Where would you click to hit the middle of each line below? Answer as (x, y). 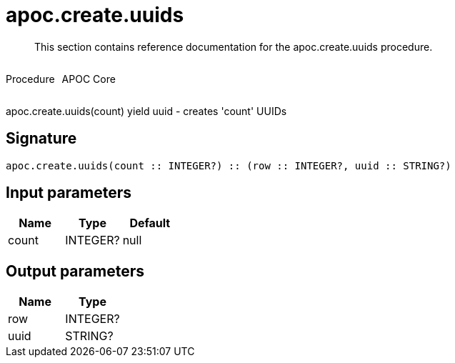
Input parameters (69, 193)
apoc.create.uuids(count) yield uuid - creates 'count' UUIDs (146, 111)
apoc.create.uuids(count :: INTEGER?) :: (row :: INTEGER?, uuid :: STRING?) (229, 165)
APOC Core (89, 79)
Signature (41, 139)
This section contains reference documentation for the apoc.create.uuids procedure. (234, 46)
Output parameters (75, 271)
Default (150, 223)
